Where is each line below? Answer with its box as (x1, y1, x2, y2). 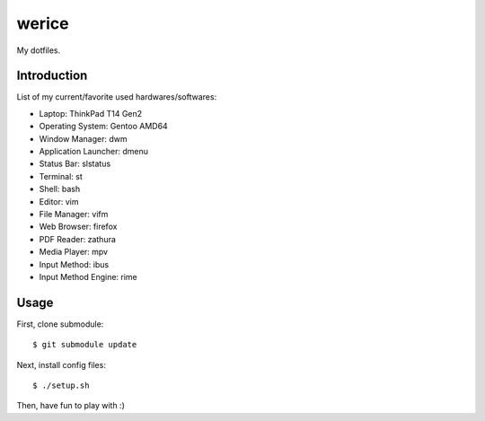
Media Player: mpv (39, 247, 108, 258)
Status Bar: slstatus (39, 158, 111, 170)
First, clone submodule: (16, 319, 104, 329)
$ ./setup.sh (32, 381, 90, 390)
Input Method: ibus (39, 259, 110, 269)
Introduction (16, 68, 88, 83)
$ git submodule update (32, 339, 137, 350)
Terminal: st (39, 171, 83, 181)
